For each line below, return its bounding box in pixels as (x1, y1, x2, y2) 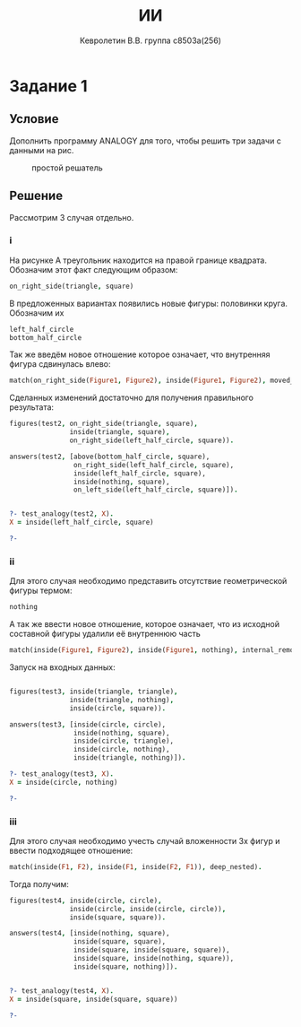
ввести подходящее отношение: (9, 845, 133, 856)
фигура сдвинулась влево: (9, 359, 111, 370)
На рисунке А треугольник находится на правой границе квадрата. (9, 255, 267, 265)
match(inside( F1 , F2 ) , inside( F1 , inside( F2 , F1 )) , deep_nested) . (9, 862, 262, 871)
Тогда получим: (9, 878, 70, 889)
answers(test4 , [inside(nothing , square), (9, 929, 170, 938)
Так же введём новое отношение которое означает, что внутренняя (9, 349, 271, 360)
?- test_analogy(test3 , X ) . (9, 770, 115, 779)
